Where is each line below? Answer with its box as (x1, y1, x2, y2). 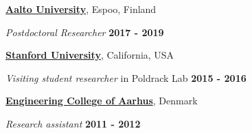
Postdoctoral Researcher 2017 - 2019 (5, 25, 164, 39)
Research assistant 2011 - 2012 (5, 116, 141, 130)
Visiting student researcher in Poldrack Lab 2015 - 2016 (5, 70, 247, 85)
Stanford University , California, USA (5, 48, 174, 62)
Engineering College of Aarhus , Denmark (5, 93, 198, 108)
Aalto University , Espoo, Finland (5, 2, 157, 16)
